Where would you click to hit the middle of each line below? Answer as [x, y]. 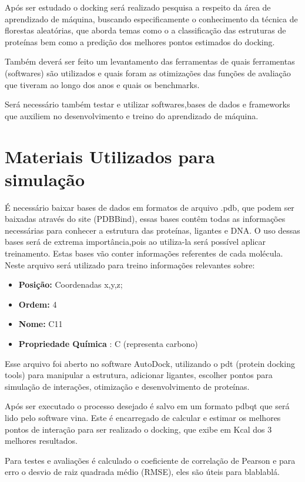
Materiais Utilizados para [110, 156]
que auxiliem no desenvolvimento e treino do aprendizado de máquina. [132, 115]
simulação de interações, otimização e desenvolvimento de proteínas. [127, 386]
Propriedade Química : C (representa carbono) [108, 343]
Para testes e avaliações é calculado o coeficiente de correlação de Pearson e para [150, 460]
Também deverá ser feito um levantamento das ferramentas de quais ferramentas [150, 61]
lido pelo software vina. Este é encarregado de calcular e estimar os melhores [143, 417]
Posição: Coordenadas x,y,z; [71, 284]
